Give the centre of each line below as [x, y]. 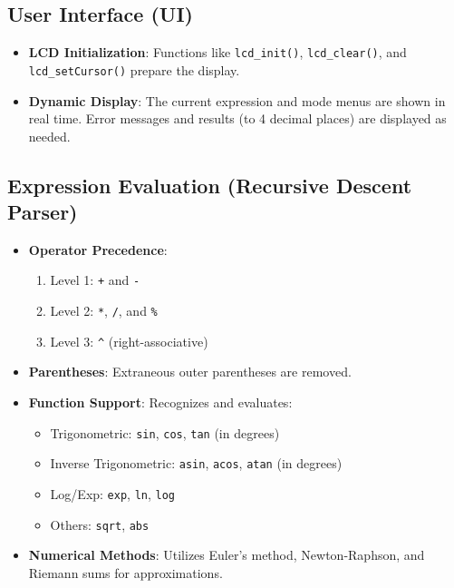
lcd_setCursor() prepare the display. [134, 69]
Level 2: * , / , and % [104, 311]
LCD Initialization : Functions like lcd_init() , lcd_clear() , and [217, 52]
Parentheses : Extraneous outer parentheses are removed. [190, 372]
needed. [49, 136]
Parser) [43, 212]
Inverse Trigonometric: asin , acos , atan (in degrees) [196, 463]
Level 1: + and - [95, 280]
